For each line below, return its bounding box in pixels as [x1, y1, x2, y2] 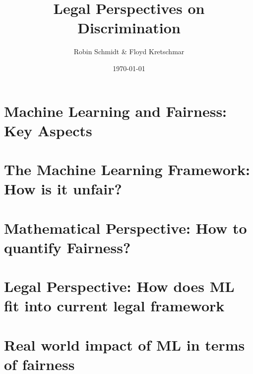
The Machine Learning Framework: [4, 159, 250, 180]
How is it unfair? [4, 179, 122, 199]
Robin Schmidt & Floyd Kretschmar [73, 46, 185, 57]
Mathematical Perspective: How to [4, 217, 247, 238]
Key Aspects [4, 120, 92, 140]
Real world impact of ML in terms [4, 334, 245, 355]
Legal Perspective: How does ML [4, 276, 235, 296]
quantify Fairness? [4, 237, 131, 257]
